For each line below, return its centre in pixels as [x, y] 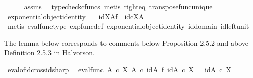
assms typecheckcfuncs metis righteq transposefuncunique [118, 6]
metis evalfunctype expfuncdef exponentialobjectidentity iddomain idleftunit [128, 26]
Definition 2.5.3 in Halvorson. [50, 53]
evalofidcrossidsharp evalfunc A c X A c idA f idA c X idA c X [119, 69]
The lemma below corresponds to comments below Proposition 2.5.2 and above [126, 43]
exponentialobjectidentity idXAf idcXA [76, 16]
